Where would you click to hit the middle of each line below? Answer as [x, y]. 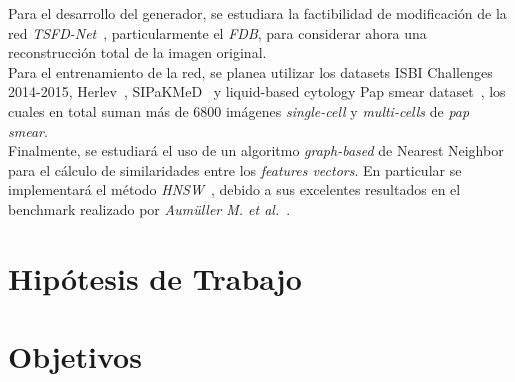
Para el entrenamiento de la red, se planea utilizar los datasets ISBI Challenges [250, 71]
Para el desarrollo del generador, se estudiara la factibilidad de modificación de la [257, 13]
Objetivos [75, 356]
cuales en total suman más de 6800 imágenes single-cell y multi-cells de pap [239, 110]
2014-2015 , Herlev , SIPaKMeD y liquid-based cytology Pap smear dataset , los [257, 91]
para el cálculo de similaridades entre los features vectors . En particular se [235, 169]
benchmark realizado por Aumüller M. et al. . [149, 208]
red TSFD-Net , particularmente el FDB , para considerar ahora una [217, 32]
